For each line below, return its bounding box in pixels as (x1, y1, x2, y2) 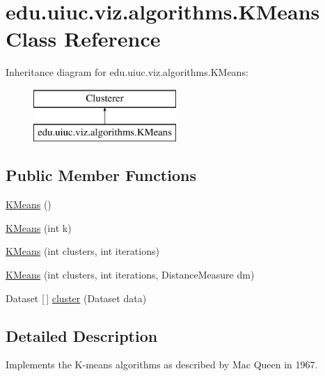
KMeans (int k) (6, 220, 72, 235)
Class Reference (6, 24, 161, 53)
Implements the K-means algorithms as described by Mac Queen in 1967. (6, 357, 318, 372)
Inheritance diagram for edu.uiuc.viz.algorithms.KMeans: (6, 65, 248, 79)
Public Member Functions (6, 164, 196, 186)
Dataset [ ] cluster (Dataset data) (6, 290, 147, 305)
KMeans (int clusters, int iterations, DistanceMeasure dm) (6, 267, 255, 282)
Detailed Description (6, 324, 158, 346)
